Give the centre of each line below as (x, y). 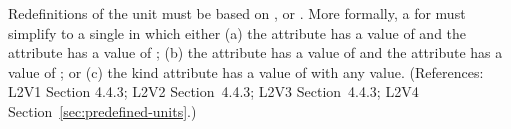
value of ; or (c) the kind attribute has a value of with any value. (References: (246, 71)
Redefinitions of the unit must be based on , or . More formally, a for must (237, 13)
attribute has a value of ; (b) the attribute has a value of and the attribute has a (255, 52)
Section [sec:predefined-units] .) (102, 110)
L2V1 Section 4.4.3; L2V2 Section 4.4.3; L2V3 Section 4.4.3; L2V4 (213, 91)
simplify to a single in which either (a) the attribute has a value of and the (237, 32)
